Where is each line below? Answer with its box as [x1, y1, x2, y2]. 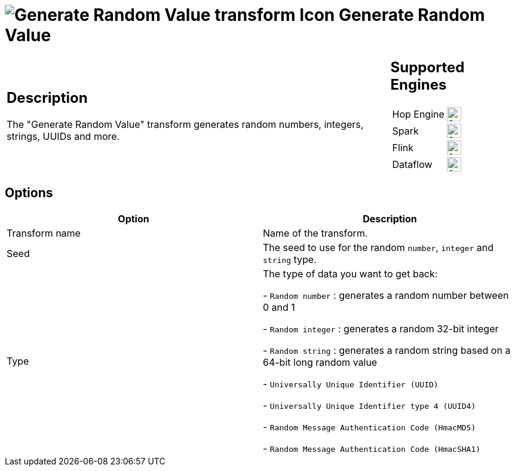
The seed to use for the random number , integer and [263, 241, 493, 253]
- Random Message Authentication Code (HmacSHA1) [263, 442, 481, 454]
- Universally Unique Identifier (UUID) [263, 377, 439, 390]
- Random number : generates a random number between [263, 289, 509, 301]
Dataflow [392, 158, 433, 170]
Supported [390, 58, 465, 76]
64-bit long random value [263, 356, 378, 368]
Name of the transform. [263, 227, 368, 239]
